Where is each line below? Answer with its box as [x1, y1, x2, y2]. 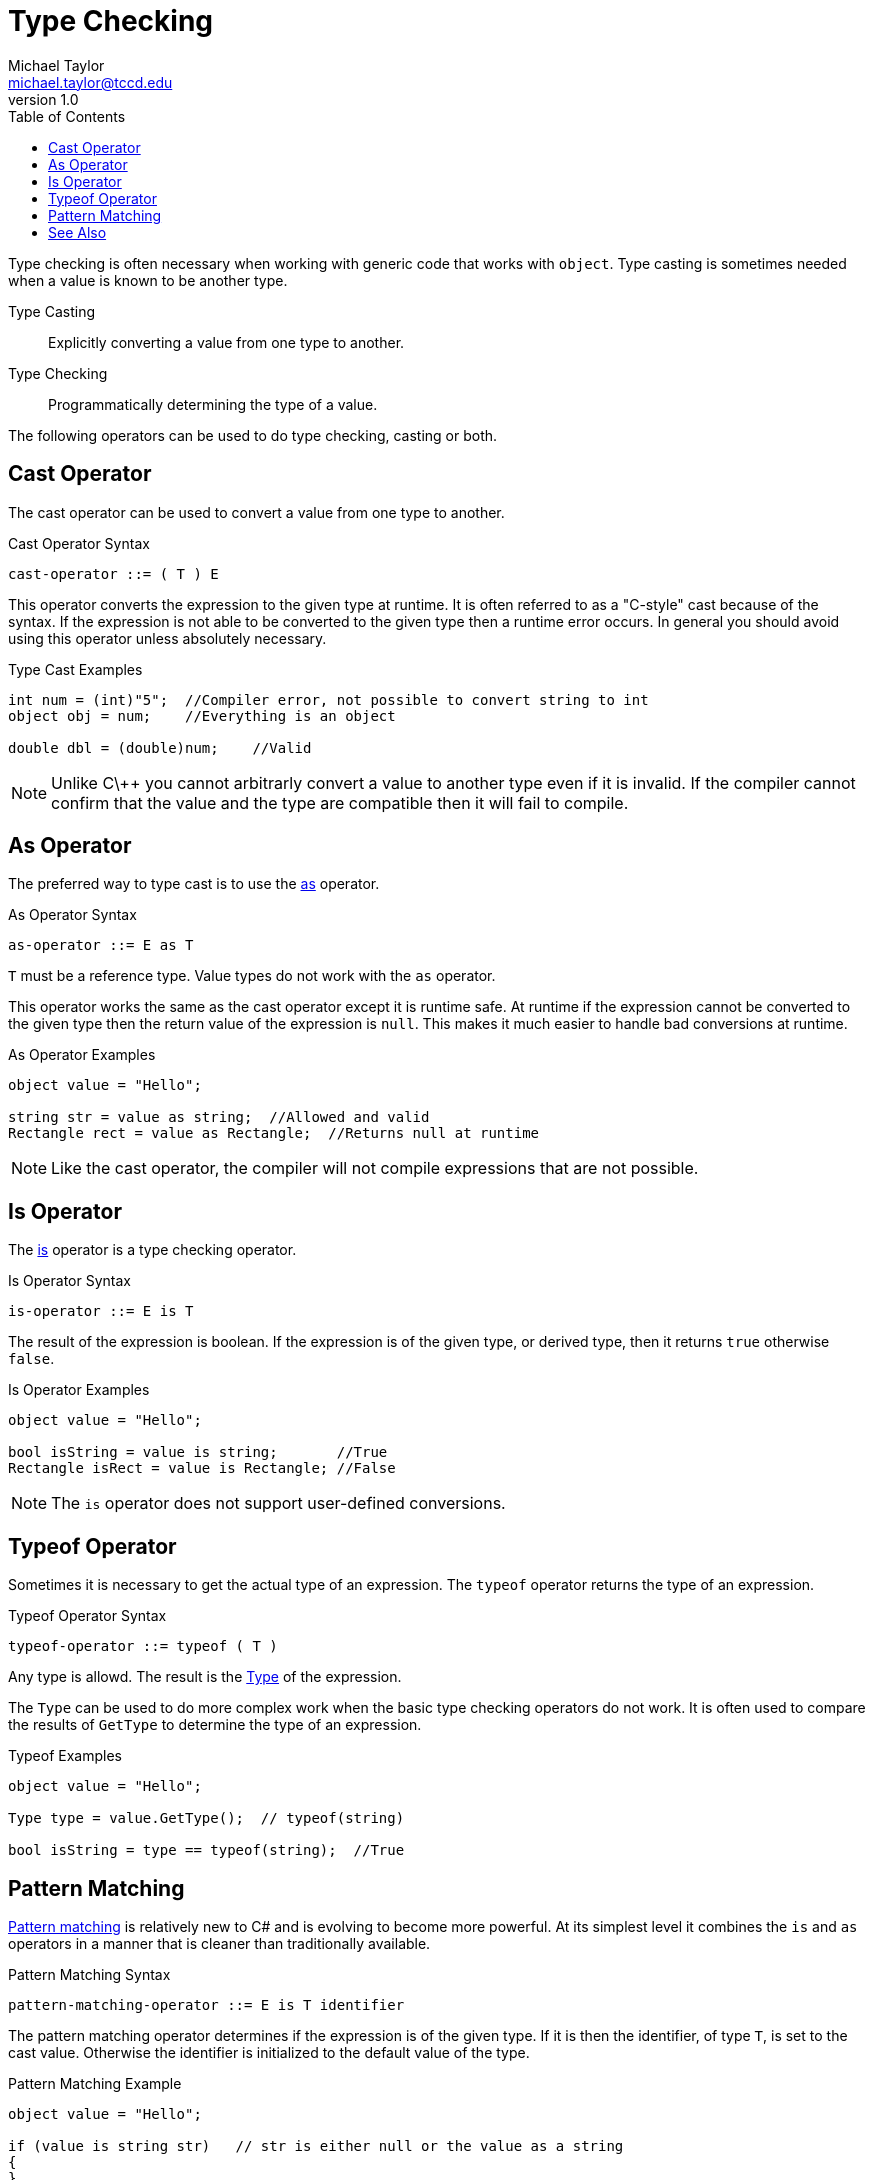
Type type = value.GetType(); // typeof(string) [8, 1810, 405, 1827]
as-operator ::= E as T [8, 937, 194, 954]
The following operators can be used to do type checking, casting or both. [8, 426, 498, 444]
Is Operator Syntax [8, 1272, 131, 1290]
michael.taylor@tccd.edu [8, 73, 173, 91]
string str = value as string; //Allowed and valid [8, 1109, 430, 1126]
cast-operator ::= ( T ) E [8, 565, 219, 582]
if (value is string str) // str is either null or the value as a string [8, 2137, 624, 2154]
